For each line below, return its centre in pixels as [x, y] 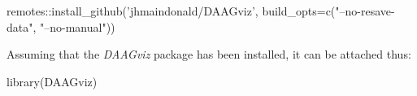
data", [22, 26]
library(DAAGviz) [52, 81]
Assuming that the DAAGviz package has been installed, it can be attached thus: [209, 54]
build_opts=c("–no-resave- [328, 11]
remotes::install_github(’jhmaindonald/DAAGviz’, [132, 11]
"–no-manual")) [78, 26]
